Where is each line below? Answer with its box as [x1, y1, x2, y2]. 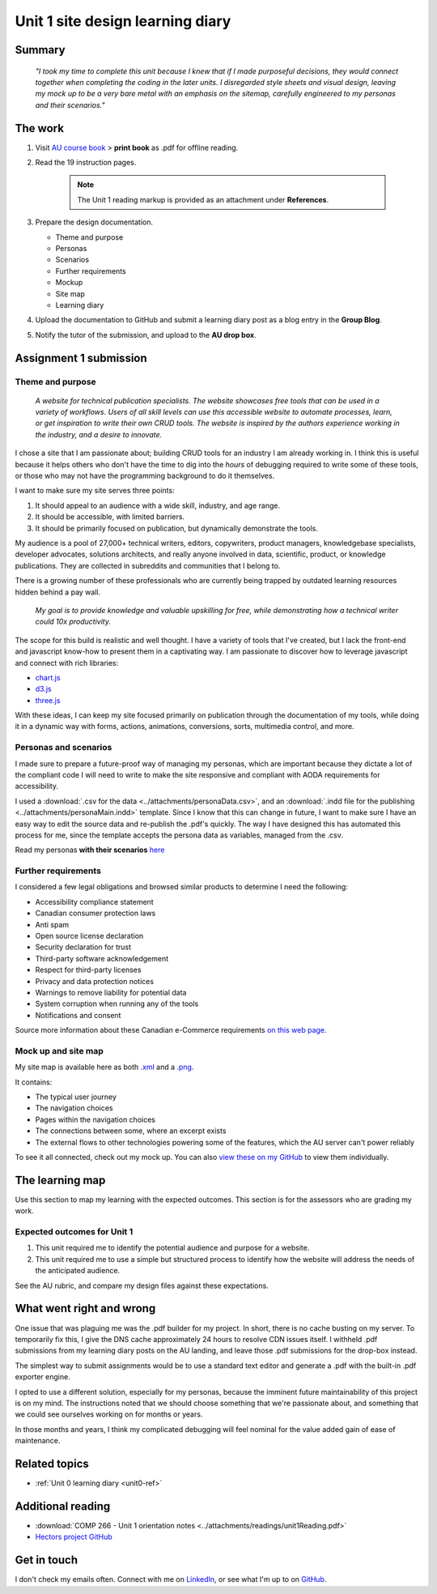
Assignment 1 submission [15, 351, 147, 364]
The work [15, 121, 65, 135]
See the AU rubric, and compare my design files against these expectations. [15, 1281, 269, 1290]
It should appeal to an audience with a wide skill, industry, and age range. [35, 501, 281, 510]
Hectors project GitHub [35, 1532, 112, 1542]
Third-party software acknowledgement [35, 953, 169, 963]
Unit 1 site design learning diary [15, 12, 231, 30]
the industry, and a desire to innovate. [35, 429, 163, 439]
